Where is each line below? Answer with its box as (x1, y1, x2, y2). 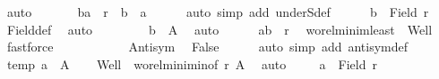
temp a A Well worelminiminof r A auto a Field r (6, 54, 377, 73)
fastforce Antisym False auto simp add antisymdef (6, 37, 409, 56)
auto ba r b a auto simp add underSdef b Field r (6, 3, 429, 20)
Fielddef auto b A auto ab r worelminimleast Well (6, 20, 433, 38)
